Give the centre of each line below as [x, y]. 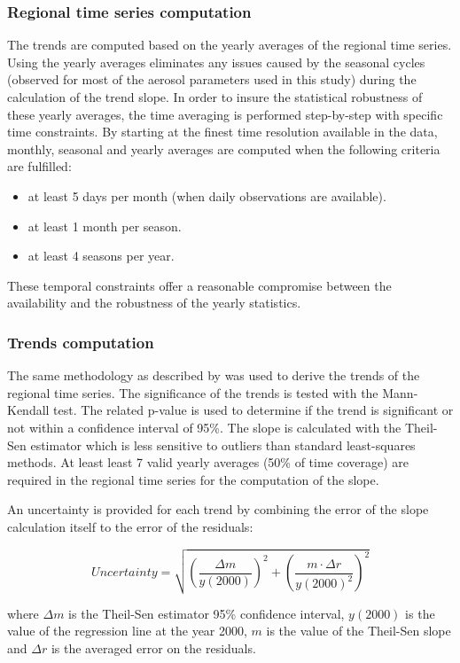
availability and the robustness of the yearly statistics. [154, 303]
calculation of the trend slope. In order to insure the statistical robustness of [215, 97]
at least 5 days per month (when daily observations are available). [207, 195]
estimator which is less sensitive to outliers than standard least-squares [223, 445]
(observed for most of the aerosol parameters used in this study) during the [212, 79]
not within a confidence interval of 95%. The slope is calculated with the [204, 427]
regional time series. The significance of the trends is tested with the [193, 392]
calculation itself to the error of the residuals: [130, 526]
